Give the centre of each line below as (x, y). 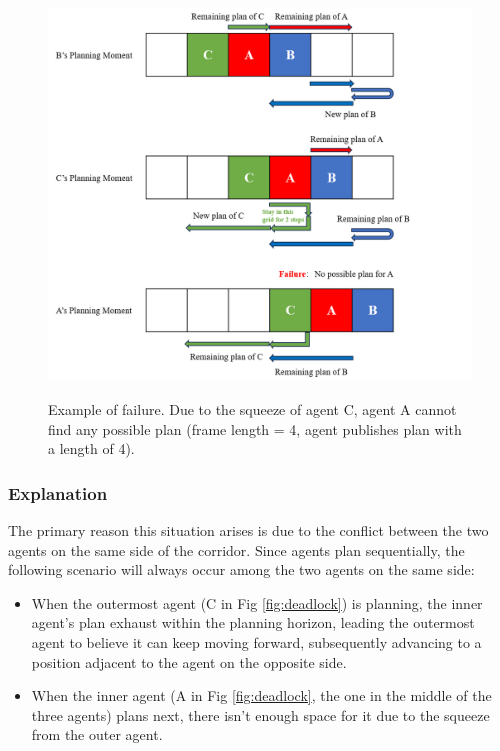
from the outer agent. (97, 734)
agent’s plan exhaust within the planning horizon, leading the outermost (253, 622)
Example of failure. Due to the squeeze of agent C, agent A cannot (252, 409)
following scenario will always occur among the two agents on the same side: (241, 569)
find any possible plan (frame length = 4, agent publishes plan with (255, 428)
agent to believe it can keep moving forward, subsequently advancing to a (256, 642)
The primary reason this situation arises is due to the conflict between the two (248, 530)
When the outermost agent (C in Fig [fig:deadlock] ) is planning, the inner (257, 602)
